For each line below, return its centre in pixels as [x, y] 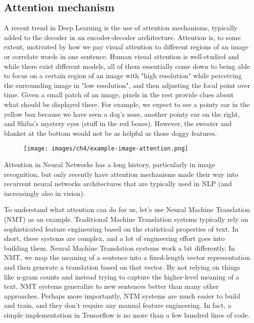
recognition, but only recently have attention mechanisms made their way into [121, 174]
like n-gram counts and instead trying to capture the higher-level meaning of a [122, 276]
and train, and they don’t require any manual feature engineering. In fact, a [118, 305]
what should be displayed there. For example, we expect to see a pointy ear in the [127, 104]
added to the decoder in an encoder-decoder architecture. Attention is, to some [122, 37]
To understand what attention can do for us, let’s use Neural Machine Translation [127, 209]
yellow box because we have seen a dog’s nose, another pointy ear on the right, [122, 114]
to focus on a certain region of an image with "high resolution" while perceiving [123, 75]
